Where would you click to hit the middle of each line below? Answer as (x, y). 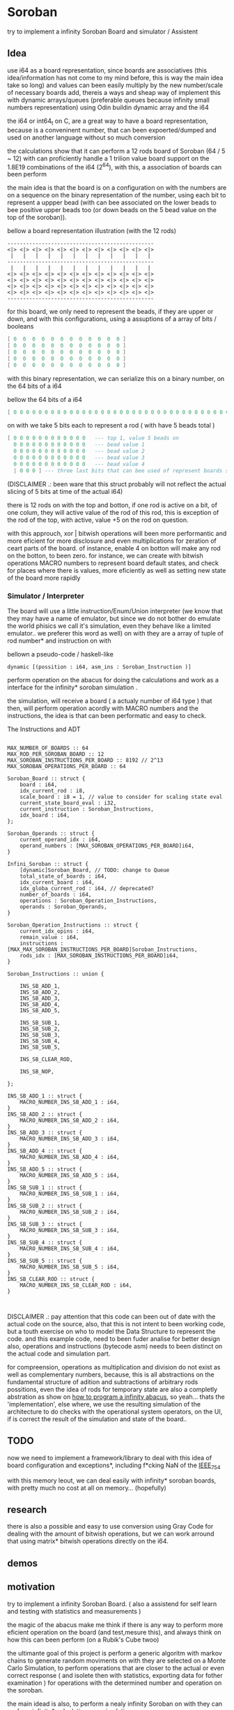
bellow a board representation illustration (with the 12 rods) (92, 231)
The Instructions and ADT (44, 729)
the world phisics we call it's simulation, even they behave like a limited (109, 626)
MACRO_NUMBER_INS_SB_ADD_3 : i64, (70, 1139)
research (27, 1510)
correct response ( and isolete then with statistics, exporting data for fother (115, 1675)
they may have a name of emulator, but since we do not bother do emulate (114, 618)
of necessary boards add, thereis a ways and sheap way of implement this (114, 92)
